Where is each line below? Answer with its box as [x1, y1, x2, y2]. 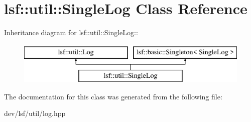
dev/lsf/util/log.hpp [4, 108, 66, 118]
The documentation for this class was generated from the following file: [4, 91, 222, 101]
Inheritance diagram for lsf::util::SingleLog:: [4, 27, 138, 38]
